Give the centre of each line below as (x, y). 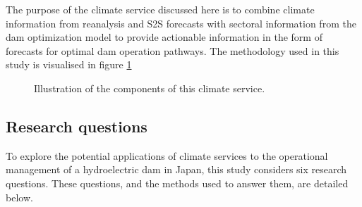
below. (19, 197)
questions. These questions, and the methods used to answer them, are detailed (177, 183)
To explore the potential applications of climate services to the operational (167, 155)
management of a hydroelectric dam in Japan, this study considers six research (176, 169)
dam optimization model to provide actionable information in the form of (164, 37)
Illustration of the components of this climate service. (150, 88)
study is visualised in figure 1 (69, 64)
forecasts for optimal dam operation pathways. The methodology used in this (173, 50)
